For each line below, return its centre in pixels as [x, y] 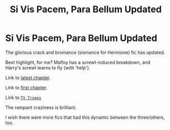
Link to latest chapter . [28, 77]
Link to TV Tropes [23, 97]
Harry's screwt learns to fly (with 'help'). [48, 68]
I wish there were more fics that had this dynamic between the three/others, [85, 117]
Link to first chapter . [26, 88]
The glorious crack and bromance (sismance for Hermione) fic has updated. [85, 52]
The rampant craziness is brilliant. [41, 107]
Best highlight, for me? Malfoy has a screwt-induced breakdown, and [78, 62]
